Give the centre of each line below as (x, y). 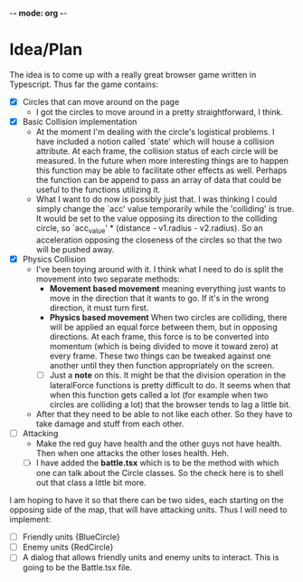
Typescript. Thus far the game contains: (84, 84)
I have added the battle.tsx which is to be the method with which (157, 463)
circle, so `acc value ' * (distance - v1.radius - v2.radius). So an (150, 229)
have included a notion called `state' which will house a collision (155, 142)
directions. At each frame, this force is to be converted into (159, 336)
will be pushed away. (75, 249)
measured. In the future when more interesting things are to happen (162, 161)
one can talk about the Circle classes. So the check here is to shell (160, 473)
